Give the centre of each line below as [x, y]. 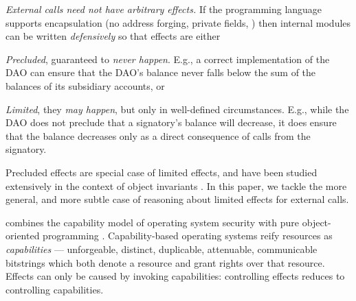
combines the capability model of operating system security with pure [153, 222]
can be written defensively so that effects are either [113, 36]
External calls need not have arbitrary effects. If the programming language [164, 9]
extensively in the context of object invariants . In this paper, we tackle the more [176, 185]
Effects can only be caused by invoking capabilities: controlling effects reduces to [175, 276]
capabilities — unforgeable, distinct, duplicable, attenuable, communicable [162, 249]
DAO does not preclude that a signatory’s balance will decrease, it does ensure [171, 122]
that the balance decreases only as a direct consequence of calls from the [158, 135]
